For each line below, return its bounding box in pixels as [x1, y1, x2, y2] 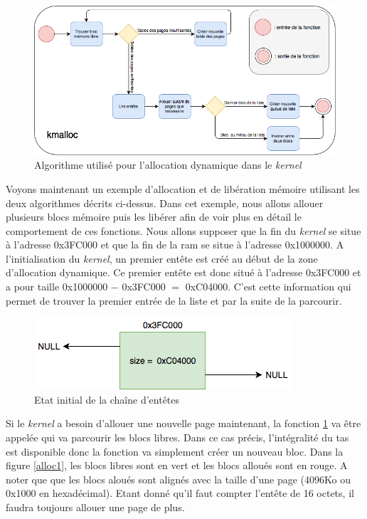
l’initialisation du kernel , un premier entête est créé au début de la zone [6, 251, 318, 266]
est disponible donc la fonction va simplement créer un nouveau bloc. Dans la [6, 444, 344, 458]
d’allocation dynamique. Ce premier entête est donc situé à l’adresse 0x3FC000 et [6, 265, 361, 280]
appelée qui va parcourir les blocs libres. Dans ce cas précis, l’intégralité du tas [6, 430, 349, 445]
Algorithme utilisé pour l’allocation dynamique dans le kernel [34, 157, 302, 172]
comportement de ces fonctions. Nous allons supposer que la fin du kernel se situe [6, 223, 361, 238]
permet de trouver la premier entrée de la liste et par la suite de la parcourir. [6, 293, 342, 308]
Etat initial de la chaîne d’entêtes [34, 392, 180, 407]
